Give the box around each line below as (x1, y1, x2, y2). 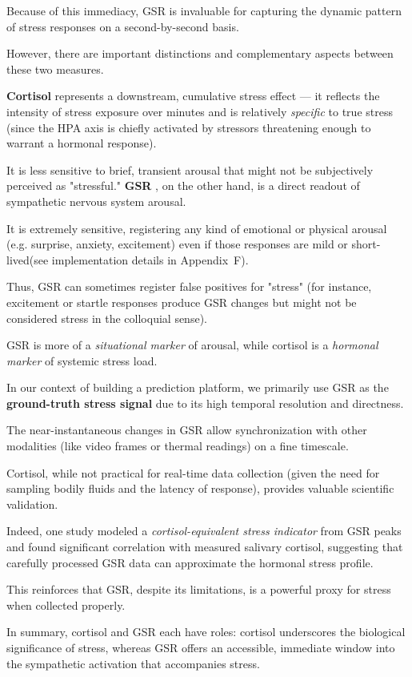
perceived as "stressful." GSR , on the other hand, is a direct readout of (6, 177, 360, 194)
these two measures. (6, 60, 104, 77)
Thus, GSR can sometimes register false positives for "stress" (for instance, (6, 278, 372, 295)
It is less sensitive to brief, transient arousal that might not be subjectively (6, 161, 374, 178)
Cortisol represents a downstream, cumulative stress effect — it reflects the (6, 87, 380, 104)
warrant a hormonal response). (6, 135, 157, 151)
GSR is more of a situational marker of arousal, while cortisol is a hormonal (6, 336, 378, 353)
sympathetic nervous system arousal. (6, 192, 186, 209)
